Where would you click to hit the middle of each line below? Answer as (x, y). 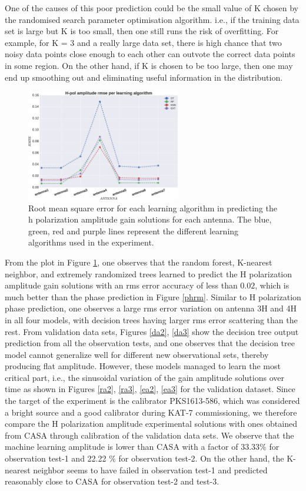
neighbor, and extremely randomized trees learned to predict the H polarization (149, 273)
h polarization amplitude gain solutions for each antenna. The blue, (150, 219)
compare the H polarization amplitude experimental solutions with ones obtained (151, 424)
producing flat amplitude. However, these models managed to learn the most (143, 366)
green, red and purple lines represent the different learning (134, 230)
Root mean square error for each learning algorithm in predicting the (153, 208)
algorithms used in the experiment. (91, 242)
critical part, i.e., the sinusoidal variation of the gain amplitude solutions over (144, 377)
